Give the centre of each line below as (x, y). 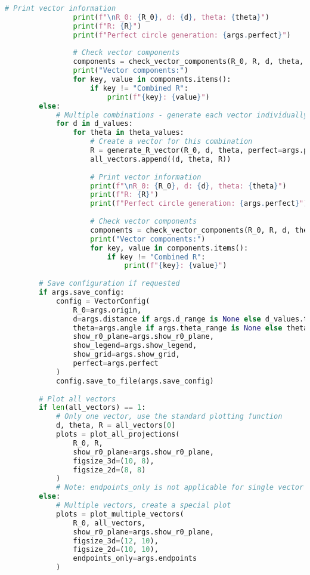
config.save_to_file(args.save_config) (135, 381)
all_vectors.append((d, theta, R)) (161, 159)
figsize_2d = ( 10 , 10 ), (116, 550)
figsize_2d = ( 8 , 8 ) (109, 470)
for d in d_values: (94, 124)
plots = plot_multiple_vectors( (120, 514)
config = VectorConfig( (103, 301)
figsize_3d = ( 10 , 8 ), (114, 461)
